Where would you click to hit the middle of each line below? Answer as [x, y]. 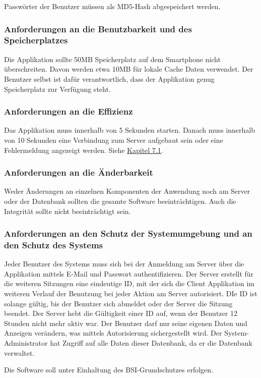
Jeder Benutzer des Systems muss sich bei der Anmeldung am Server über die [124, 264]
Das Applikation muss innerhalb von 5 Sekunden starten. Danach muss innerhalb [130, 130]
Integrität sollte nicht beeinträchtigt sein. [68, 211]
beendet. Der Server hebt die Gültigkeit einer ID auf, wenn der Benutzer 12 [121, 313]
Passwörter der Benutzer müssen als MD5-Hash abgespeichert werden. [112, 6]
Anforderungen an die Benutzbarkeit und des [98, 29]
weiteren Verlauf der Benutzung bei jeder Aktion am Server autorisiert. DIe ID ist [131, 293]
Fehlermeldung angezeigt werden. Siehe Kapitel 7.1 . [84, 150]
